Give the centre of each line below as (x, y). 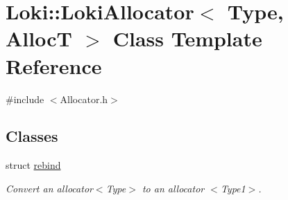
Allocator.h (84, 99)
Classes (32, 136)
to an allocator (173, 188)
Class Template (187, 38)
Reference (54, 65)
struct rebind (33, 165)
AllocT (39, 38)
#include (25, 99)
